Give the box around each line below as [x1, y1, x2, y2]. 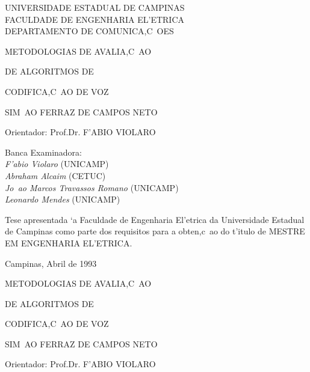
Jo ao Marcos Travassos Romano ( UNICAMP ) [5, 181, 179, 194]
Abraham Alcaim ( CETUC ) [5, 169, 106, 181]
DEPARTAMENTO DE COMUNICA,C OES [5, 25, 174, 37]
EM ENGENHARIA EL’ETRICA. [5, 236, 132, 249]
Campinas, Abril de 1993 [5, 257, 97, 269]
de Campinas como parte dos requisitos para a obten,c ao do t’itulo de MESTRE [5, 225, 305, 237]
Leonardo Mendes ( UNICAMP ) [5, 193, 120, 206]
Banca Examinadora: [5, 145, 82, 158]
